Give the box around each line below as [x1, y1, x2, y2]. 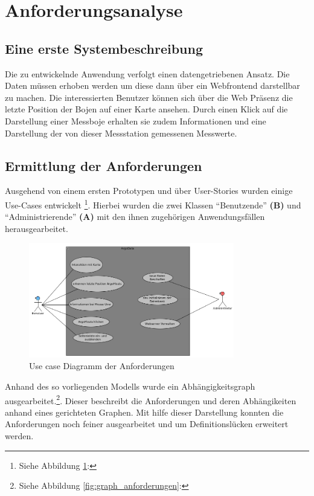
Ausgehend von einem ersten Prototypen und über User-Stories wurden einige [5, 184, 293, 197]
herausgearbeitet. [5, 222, 68, 234]
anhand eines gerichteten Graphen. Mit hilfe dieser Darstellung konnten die [5, 405, 284, 418]
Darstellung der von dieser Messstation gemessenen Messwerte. [5, 126, 237, 139]
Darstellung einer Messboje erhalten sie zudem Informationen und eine [5, 114, 266, 127]
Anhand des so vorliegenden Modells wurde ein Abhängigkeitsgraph [5, 379, 255, 392]
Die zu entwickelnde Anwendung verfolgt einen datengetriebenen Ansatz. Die [5, 67, 290, 80]
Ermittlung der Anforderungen [5, 156, 202, 175]
